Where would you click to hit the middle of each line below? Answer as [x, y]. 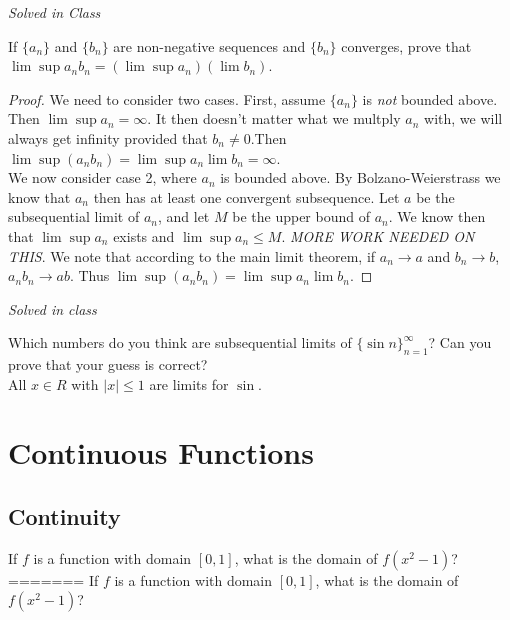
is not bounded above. [430, 98]
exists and [144, 235]
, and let [183, 216]
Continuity [64, 516]
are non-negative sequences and [209, 45]
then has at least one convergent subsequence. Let [246, 196]
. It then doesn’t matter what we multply [274, 118]
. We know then [437, 216]
